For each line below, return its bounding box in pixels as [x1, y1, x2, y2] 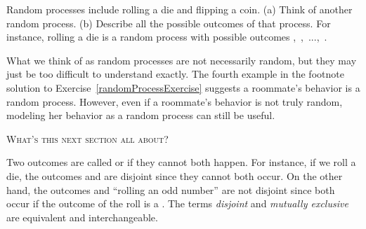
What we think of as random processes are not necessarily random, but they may [6, 53, 357, 67]
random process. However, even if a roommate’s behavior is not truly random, [6, 94, 343, 109]
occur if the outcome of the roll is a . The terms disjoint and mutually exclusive [6, 196, 348, 211]
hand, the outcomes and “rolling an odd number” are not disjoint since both [6, 182, 335, 197]
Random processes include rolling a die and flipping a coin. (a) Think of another [6, 2, 353, 16]
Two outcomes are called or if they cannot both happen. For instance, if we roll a [6, 155, 356, 169]
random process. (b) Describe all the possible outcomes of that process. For [6, 15, 331, 30]
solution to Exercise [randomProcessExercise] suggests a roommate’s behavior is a [6, 80, 360, 95]
